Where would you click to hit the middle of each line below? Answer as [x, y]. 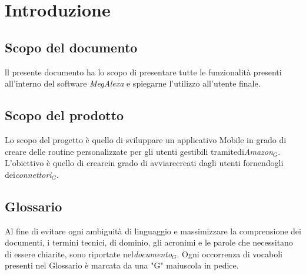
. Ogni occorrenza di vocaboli [229, 254]
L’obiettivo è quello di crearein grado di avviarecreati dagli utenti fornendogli [144, 163]
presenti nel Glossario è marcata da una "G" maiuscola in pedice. [122, 265]
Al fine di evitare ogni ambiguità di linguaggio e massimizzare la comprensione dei [153, 231]
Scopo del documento [71, 47]
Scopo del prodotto [64, 115]
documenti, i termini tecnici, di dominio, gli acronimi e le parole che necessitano [149, 242]
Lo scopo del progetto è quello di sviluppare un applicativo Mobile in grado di [146, 139]
